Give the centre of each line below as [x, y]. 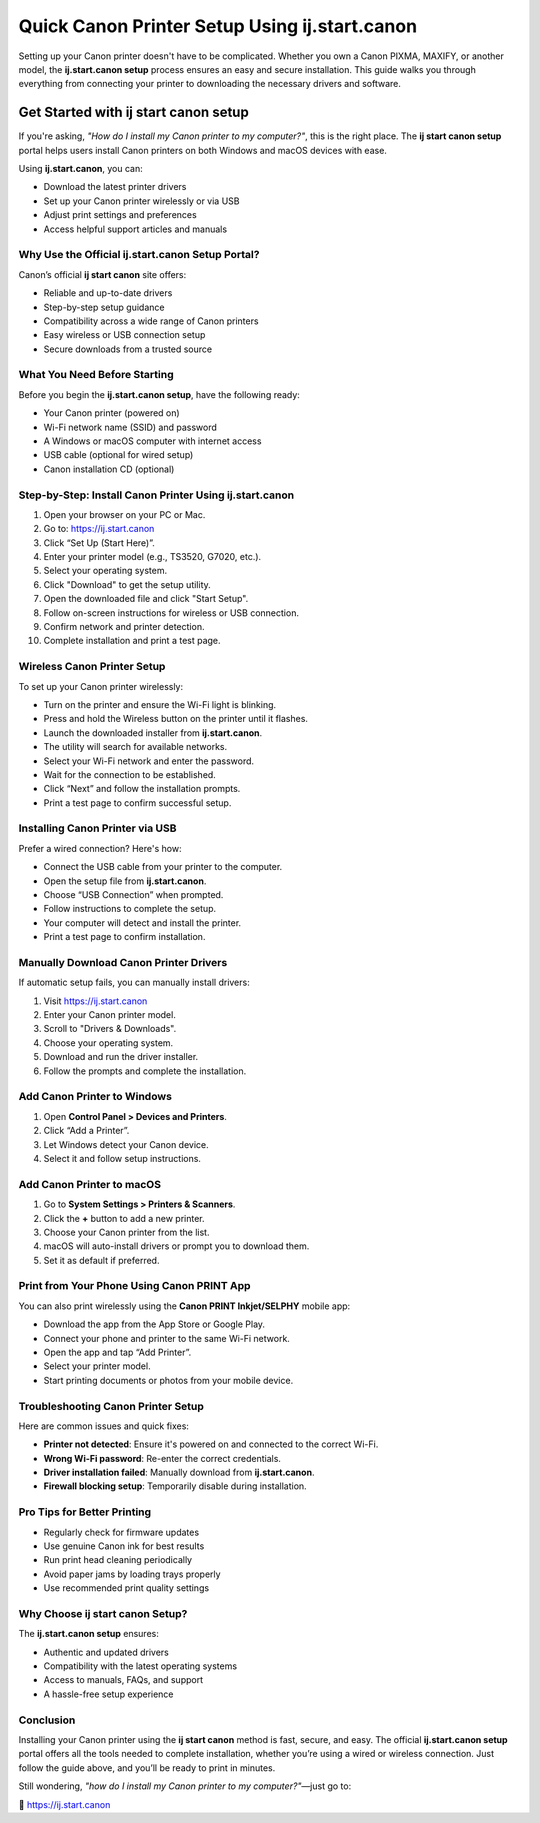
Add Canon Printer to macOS [90, 1184]
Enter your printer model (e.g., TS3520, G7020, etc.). [152, 557]
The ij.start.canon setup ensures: [88, 1634]
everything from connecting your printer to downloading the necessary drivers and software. [210, 84]
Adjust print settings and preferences [120, 215]
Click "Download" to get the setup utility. [127, 584]
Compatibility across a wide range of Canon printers [151, 321]
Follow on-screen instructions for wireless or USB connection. [171, 612]
